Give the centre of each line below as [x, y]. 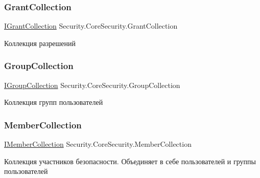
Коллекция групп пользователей [54, 102]
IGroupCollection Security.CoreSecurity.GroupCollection [92, 85]
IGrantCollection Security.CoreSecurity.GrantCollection [91, 26]
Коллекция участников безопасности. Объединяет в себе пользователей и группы [130, 161]
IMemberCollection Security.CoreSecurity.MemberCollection [98, 144]
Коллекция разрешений [40, 43]
